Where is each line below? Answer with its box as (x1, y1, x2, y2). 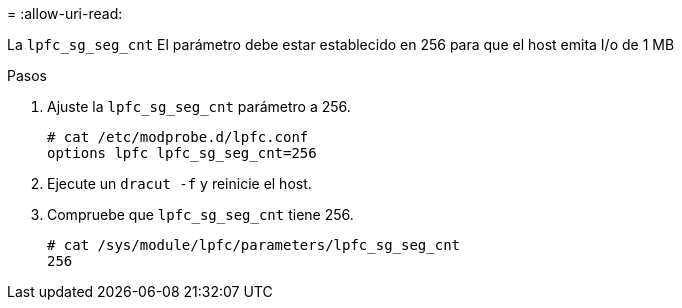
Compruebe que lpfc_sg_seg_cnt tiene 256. (47, 206, 354, 223)
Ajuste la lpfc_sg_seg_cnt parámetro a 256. (47, 98, 351, 115)
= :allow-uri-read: (7, 5, 123, 22)
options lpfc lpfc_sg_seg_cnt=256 (47, 145, 317, 161)
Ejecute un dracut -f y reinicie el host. (47, 175, 312, 192)
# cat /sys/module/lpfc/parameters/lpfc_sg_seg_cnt (47, 237, 461, 253)
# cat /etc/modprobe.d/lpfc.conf (47, 129, 309, 145)
